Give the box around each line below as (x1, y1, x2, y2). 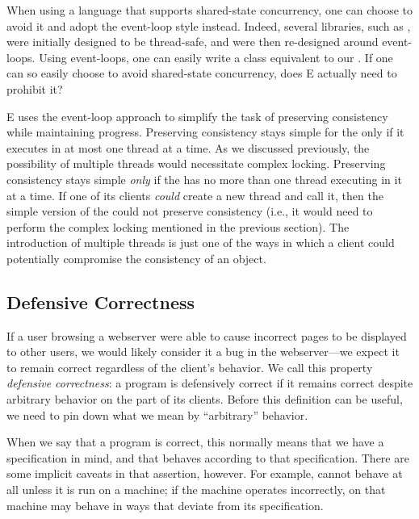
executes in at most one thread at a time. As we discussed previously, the (6, 139, 370, 156)
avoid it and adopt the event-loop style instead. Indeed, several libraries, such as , (6, 17, 411, 34)
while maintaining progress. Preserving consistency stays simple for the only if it (6, 123, 404, 140)
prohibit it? (6, 80, 63, 97)
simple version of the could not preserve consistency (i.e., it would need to (6, 203, 373, 220)
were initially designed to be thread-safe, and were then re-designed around (6, 33, 379, 50)
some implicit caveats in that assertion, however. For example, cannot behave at (6, 465, 403, 482)
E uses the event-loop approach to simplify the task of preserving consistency (6, 107, 388, 124)
